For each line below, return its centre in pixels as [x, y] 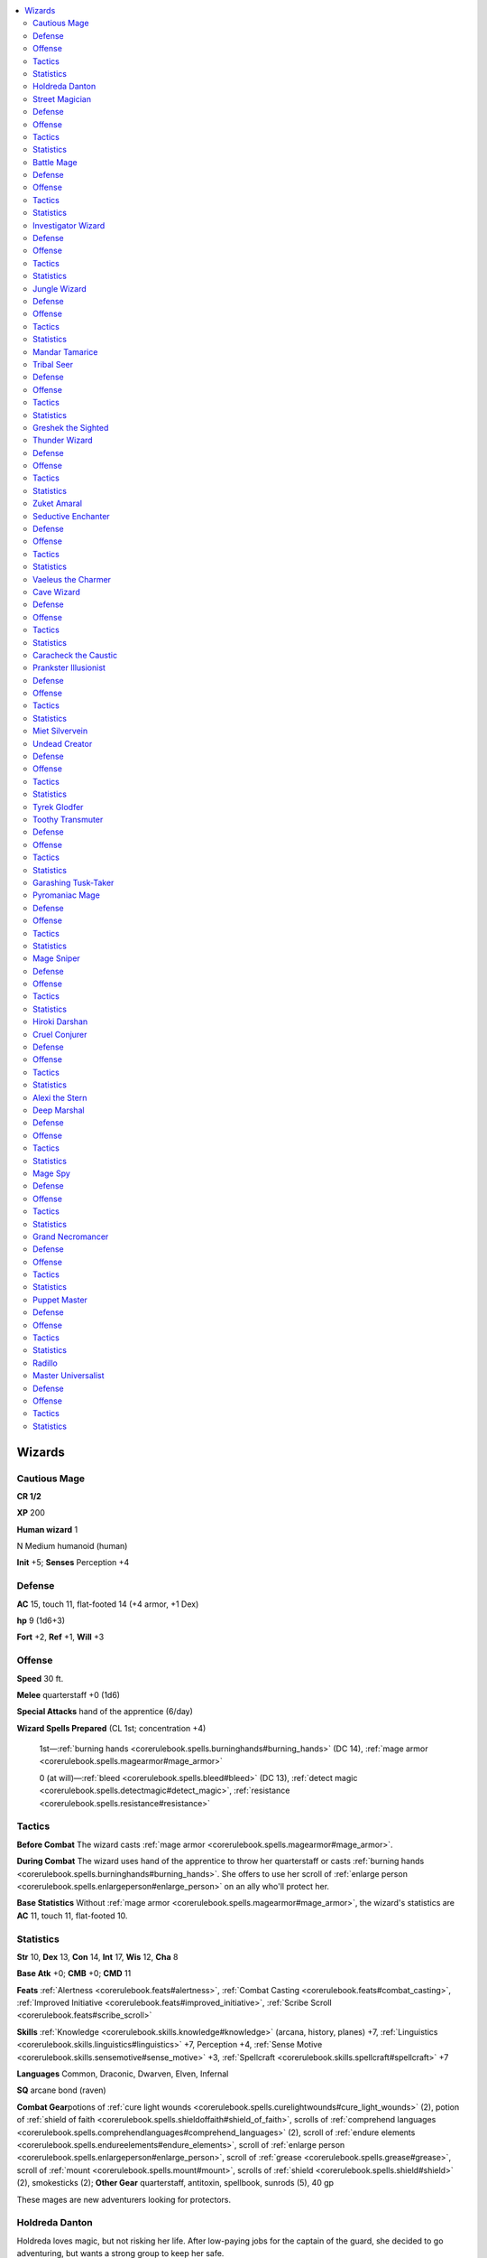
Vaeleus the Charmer [72, 579]
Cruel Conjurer [60, 1034]
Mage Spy [52, 1173]
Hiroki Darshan [60, 1022]
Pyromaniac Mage [67, 895]
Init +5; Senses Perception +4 [73, 1563]
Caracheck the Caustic [75, 655]
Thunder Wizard [63, 440]
